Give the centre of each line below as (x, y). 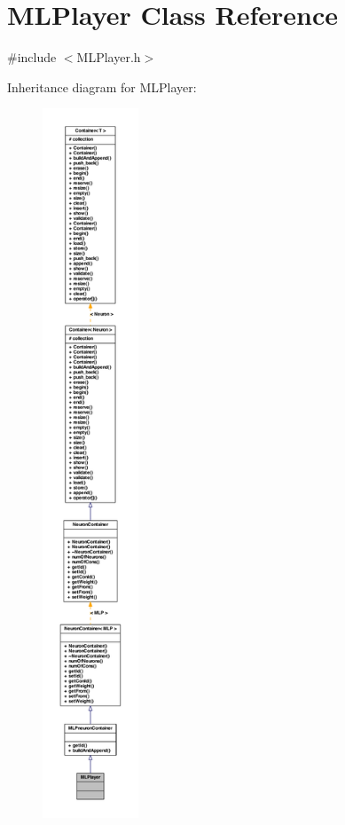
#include (32, 57)
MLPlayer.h (109, 57)
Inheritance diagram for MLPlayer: (102, 86)
